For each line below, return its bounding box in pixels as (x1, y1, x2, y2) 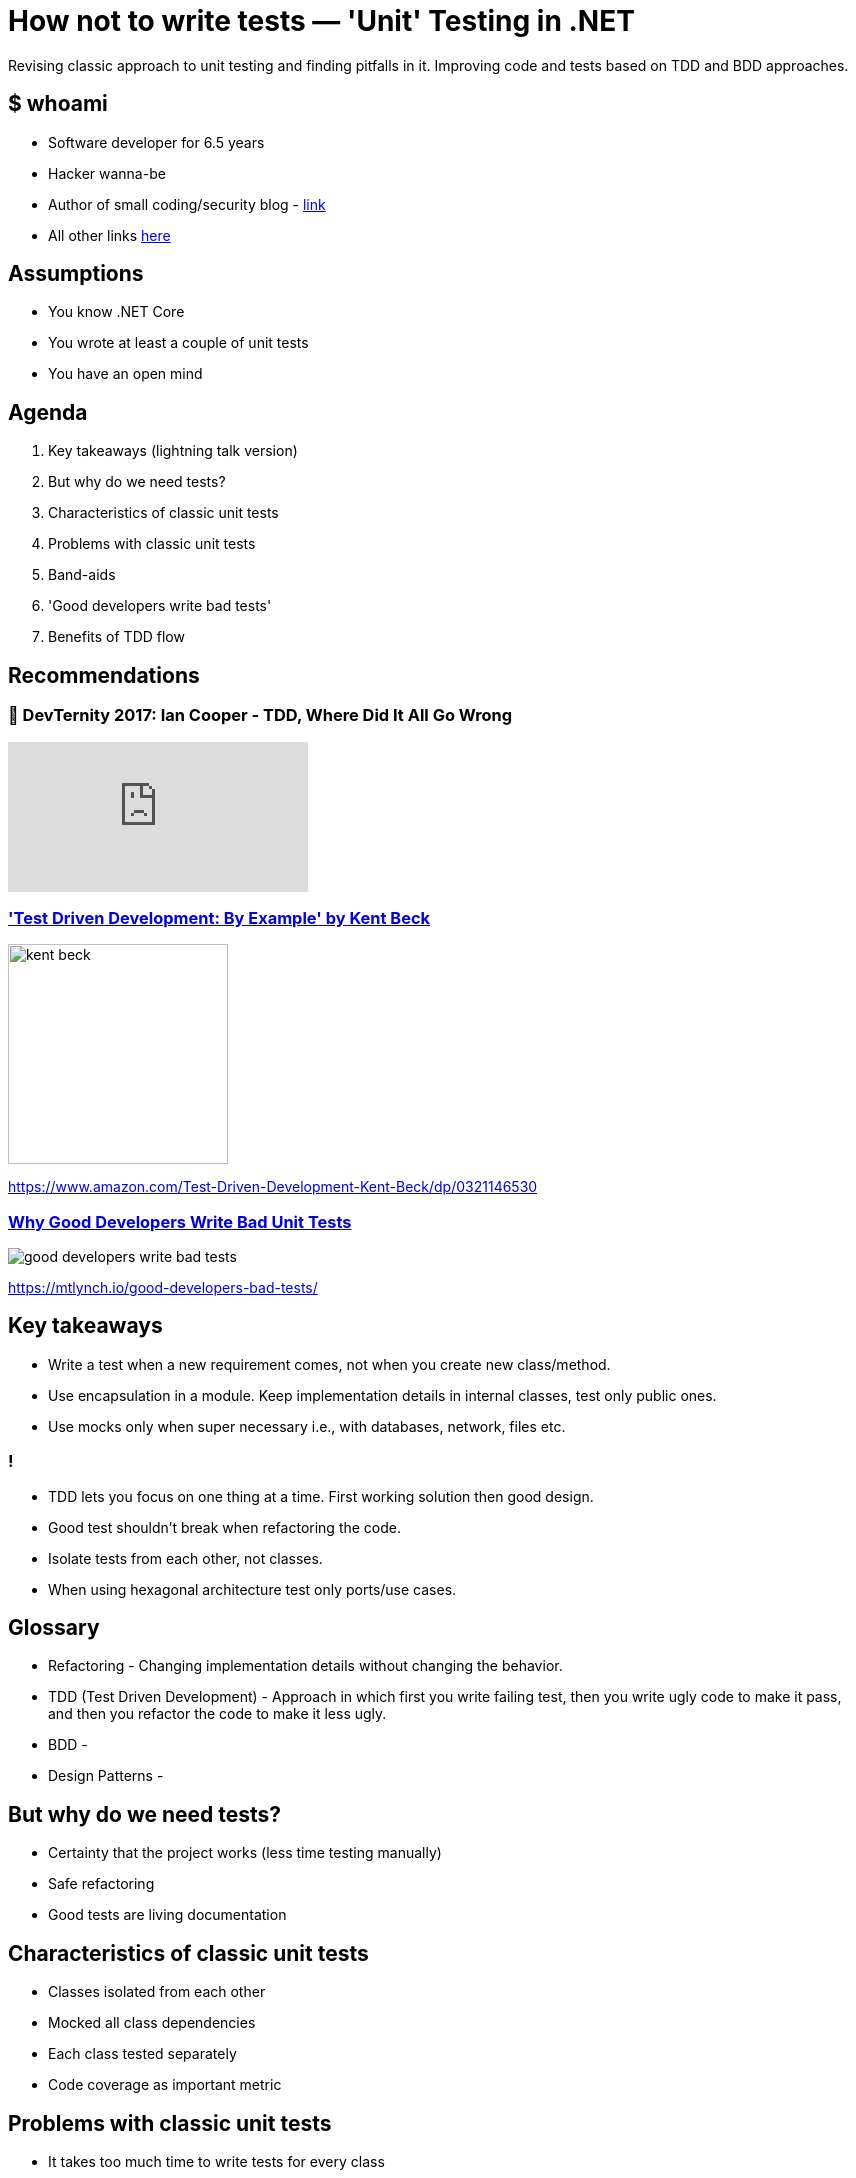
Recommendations (8, 662, 200, 688)
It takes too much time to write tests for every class (48, 2152, 385, 2170)
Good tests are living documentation (48, 1906, 287, 1924)
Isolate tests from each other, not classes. (48, 1549, 323, 1567)
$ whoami (8, 91, 108, 117)
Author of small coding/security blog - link (48, 195, 326, 213)
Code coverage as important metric (48, 2076, 282, 2094)
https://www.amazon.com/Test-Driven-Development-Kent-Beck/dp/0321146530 (8, 1178, 538, 1196)
